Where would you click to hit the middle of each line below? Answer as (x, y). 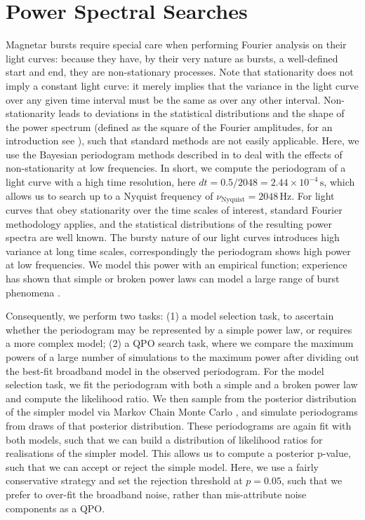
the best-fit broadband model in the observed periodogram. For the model (165, 370)
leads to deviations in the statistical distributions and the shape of (201, 113)
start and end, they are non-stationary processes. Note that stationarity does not (180, 72)
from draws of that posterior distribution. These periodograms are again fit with (179, 426)
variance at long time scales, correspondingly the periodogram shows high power (178, 251)
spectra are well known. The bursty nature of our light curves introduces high (173, 237)
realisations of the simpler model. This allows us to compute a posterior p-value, (178, 453)
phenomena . (33, 292)
